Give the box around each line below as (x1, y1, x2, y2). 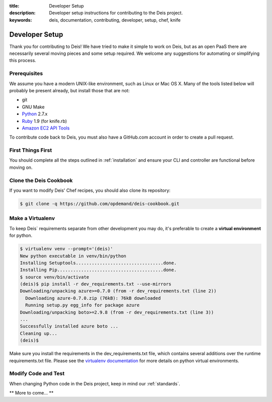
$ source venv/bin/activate (20, 274, 89, 280)
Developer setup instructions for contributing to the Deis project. (49, 10, 183, 16)
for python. (9, 232, 33, 239)
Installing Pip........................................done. (20, 267, 177, 273)
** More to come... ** (9, 390, 54, 396)
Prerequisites (9, 70, 43, 77)
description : (9, 10, 36, 16)
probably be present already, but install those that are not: (9, 88, 130, 93)
